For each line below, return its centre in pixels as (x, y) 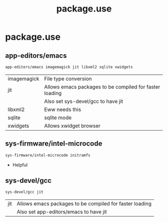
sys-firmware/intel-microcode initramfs (48, 155)
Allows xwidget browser (72, 126)
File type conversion (68, 78)
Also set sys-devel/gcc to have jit (84, 101)
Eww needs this (63, 109)
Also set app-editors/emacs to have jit (62, 212)
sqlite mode (58, 118)
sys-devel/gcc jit (24, 192)
